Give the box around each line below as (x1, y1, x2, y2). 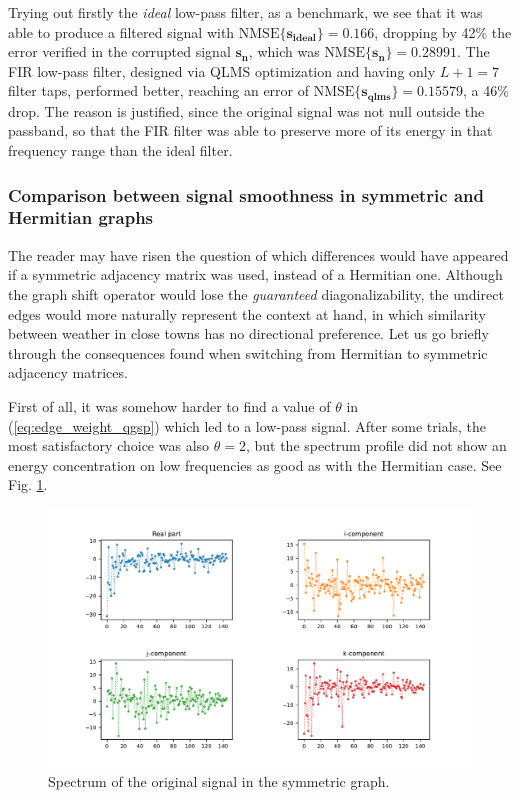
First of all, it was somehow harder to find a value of (8, 395, 331, 416)
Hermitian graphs (8, 205, 154, 230)
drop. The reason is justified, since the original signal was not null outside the (8, 100, 485, 121)
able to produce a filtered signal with (8, 21, 235, 42)
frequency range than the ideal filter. (8, 140, 233, 161)
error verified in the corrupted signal (8, 41, 231, 62)
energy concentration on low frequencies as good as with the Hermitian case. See (8, 454, 502, 475)
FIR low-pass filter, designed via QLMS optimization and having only (8, 60, 436, 81)
